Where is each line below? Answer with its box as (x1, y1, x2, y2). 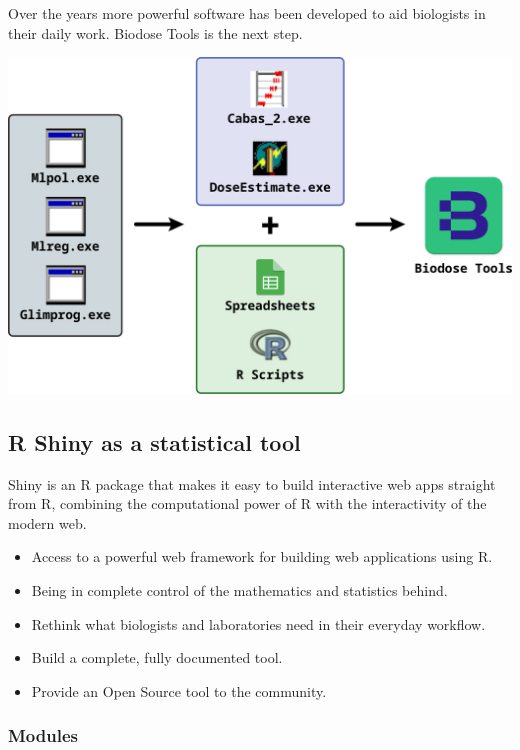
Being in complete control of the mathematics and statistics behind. (31, 580, 448, 601)
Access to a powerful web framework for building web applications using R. (31, 546, 493, 567)
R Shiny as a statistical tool (8, 426, 301, 457)
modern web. (8, 512, 87, 533)
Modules (8, 723, 78, 748)
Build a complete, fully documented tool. (31, 647, 283, 668)
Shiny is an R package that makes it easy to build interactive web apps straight (8, 473, 496, 494)
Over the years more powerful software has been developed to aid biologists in (8, 3, 486, 23)
